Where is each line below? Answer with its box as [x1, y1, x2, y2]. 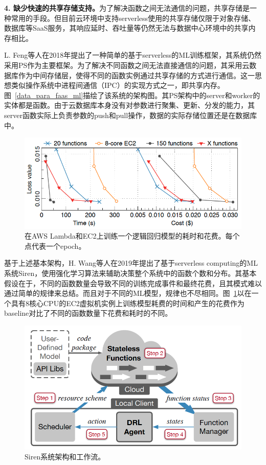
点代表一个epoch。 [25, 240, 86, 251]
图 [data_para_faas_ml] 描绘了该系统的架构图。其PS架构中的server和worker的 [4, 89, 260, 100]
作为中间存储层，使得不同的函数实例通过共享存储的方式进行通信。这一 [18, 69, 255, 80]
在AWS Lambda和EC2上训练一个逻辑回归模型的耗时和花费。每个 [25, 230, 240, 241]
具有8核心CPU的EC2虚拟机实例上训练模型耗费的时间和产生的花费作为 [11, 297, 245, 308]
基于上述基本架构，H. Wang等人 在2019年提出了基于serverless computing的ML [4, 258, 258, 268]
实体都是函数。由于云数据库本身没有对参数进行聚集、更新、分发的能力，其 [4, 100, 255, 110]
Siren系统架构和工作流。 [25, 451, 105, 462]
